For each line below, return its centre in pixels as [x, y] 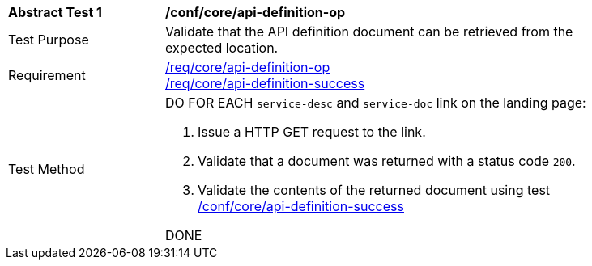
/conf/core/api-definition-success [301, 206]
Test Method [47, 169]
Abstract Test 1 [55, 12]
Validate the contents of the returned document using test [374, 190]
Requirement [47, 75]
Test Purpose [49, 40]
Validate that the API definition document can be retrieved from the [369, 32]
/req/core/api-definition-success [265, 83]
